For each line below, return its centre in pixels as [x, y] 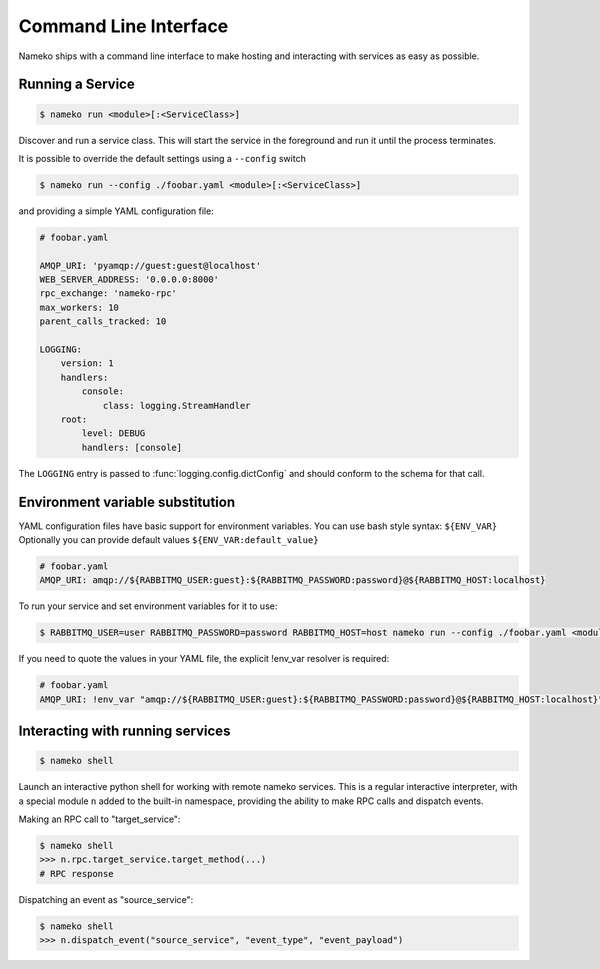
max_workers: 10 [79, 307]
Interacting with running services [124, 731]
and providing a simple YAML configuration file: [116, 211]
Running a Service [76, 84]
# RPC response [76, 873]
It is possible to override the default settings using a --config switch [162, 158]
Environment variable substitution [126, 501]
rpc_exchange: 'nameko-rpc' [108, 293]
